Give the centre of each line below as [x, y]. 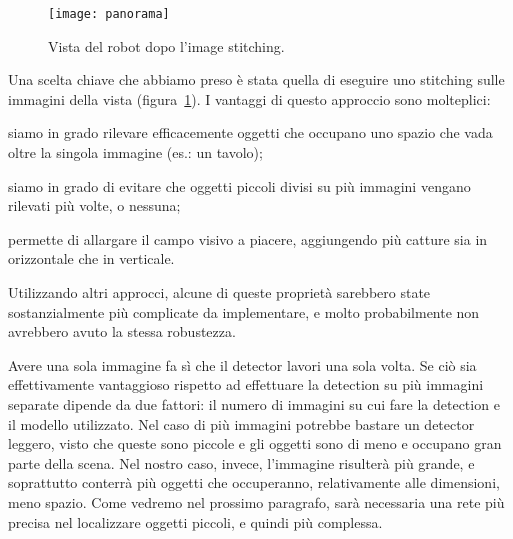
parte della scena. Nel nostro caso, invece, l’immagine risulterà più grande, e [241, 462]
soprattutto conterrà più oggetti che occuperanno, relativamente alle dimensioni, [254, 482]
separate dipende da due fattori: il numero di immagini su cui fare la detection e [254, 403]
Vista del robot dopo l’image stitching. [166, 45]
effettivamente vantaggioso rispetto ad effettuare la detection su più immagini [246, 384]
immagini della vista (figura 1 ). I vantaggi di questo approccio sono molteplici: [249, 98]
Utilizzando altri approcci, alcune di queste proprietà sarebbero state [219, 292]
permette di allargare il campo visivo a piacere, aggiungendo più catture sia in [248, 238]
